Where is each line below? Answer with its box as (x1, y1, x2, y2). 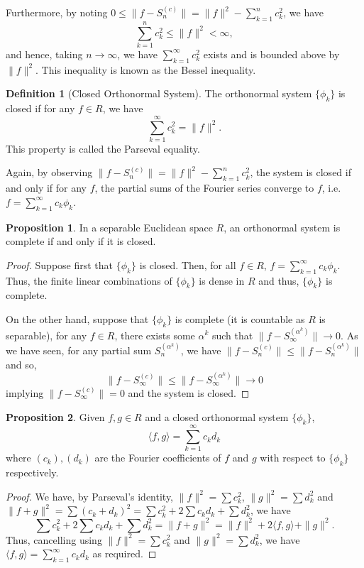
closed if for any (6, 101, 75, 116)
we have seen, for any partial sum (6, 342, 152, 357)
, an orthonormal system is (224, 219, 341, 234)
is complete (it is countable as (175, 311, 305, 326)
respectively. (6, 465, 59, 480)
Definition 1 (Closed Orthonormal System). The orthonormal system (6, 86, 312, 101)
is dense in (199, 273, 245, 288)
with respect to (260, 450, 326, 465)
